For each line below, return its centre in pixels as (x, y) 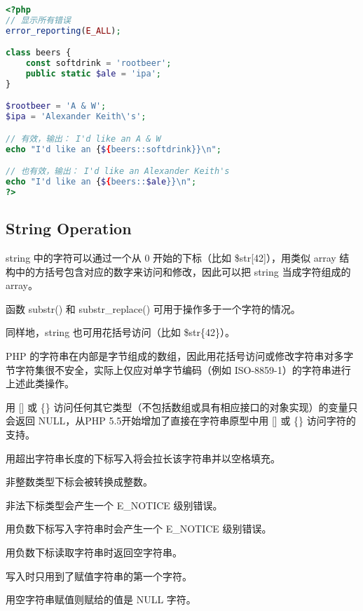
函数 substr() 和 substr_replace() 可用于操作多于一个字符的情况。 (153, 308)
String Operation (69, 228)
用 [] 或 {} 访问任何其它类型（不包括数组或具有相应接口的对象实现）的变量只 (182, 407)
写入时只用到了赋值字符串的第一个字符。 (99, 576)
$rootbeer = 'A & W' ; (56, 106)
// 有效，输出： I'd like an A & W (83, 139)
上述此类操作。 (40, 383)
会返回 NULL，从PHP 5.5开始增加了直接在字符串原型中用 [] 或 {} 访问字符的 (181, 421)
